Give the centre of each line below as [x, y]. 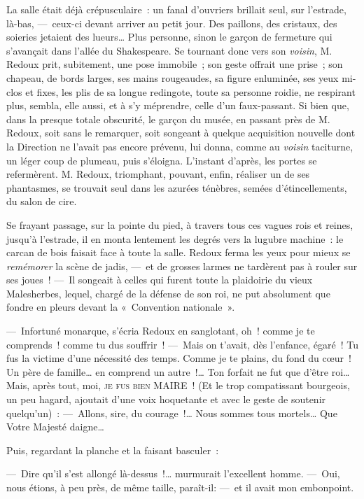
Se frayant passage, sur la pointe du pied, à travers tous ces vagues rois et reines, [180, 224]
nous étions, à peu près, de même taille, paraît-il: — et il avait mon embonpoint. [180, 487]
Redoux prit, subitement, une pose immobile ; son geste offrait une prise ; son [175, 64]
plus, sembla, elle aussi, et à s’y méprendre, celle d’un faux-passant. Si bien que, [178, 105]
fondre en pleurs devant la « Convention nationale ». [121, 307]
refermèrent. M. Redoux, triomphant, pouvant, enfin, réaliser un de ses [158, 174]
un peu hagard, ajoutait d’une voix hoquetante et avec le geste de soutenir [166, 399]
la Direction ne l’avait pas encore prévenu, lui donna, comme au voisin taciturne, [180, 146]
